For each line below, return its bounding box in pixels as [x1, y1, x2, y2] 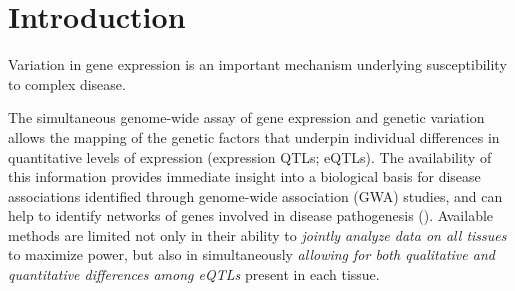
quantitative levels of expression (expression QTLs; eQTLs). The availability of [8, 146, 492, 167]
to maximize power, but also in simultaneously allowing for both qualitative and [8, 244, 495, 265]
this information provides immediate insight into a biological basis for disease [8, 166, 481, 187]
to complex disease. [8, 73, 126, 94]
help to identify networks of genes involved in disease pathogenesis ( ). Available [8, 205, 494, 226]
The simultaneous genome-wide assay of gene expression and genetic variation [8, 107, 485, 128]
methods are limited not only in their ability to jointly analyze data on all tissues [8, 224, 507, 245]
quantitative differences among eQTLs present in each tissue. [8, 264, 380, 285]
